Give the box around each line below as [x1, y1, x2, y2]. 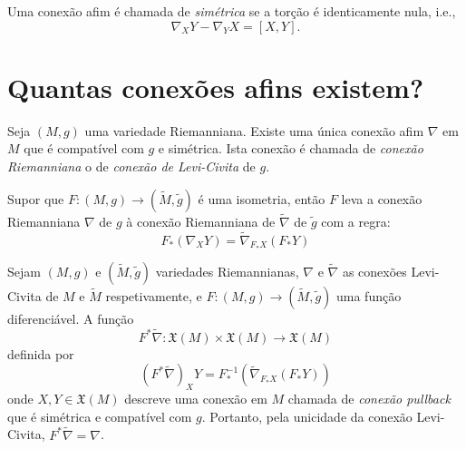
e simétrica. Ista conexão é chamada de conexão [158, 139, 423, 158]
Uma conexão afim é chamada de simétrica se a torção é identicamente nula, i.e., [7, 2, 456, 20]
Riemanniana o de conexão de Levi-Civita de [7, 156, 256, 175]
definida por [7, 344, 74, 363]
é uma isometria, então [198, 189, 325, 208]
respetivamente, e [105, 286, 202, 305]
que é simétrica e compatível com [7, 406, 192, 425]
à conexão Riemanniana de [126, 211, 276, 230]
